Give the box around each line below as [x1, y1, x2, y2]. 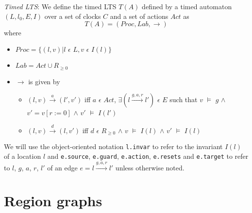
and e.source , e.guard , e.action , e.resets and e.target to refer [47, 151, 249, 161]
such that [169, 94, 198, 105]
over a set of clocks [44, 11, 101, 21]
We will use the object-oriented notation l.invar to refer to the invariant [4, 141, 223, 152]
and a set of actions [110, 11, 168, 21]
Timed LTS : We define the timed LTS [4, 1, 117, 11]
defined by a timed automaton [142, 1, 232, 11]
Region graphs [4, 191, 102, 211]
